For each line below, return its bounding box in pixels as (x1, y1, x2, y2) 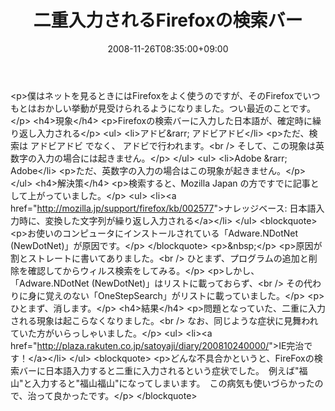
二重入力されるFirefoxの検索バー (33, 9, 303, 32)
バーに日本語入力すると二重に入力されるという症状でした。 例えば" (18, 364, 300, 376)
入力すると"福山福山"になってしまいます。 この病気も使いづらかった (31, 377, 315, 389)
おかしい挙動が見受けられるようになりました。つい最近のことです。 (36, 102, 316, 114)
